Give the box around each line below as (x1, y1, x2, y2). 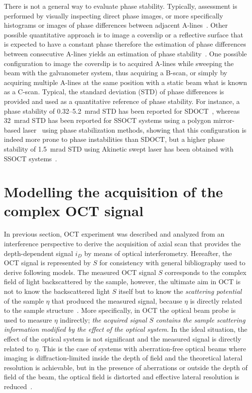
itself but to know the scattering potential (118, 286, 242, 296)
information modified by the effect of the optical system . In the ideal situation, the (4, 324, 248, 334)
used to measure (4, 314, 52, 325)
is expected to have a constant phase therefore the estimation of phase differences (4, 39, 246, 49)
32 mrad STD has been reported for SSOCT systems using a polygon (4, 115, 211, 125)
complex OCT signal (4, 201, 144, 221)
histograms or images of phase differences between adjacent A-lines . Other (4, 20, 228, 30)
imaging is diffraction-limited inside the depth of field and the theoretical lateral (4, 353, 243, 363)
